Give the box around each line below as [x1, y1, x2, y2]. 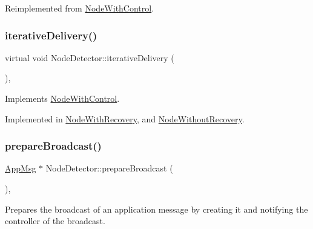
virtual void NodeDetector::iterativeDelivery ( [5, 51, 174, 64]
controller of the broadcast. [5, 214, 105, 227]
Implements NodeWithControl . [5, 92, 120, 104]
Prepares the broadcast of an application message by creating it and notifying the [5, 202, 308, 215]
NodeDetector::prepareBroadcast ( [45, 162, 173, 174]
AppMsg [5, 162, 36, 174]
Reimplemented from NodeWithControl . [5, 2, 154, 14]
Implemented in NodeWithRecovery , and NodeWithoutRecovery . [5, 112, 245, 125]
